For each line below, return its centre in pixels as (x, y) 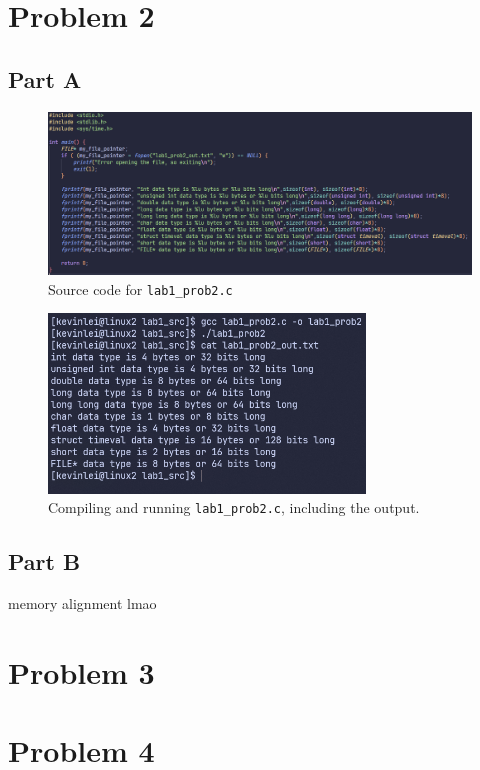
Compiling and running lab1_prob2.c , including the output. (234, 507)
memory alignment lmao (82, 603)
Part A (45, 78)
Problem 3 (81, 671)
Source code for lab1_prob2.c (140, 288)
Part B (44, 561)
